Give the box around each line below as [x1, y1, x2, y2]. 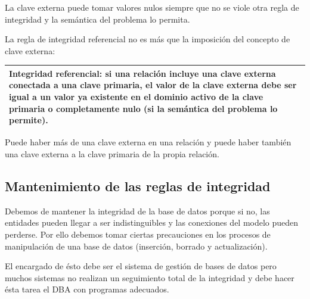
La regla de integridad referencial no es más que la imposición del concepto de [5, 33, 290, 45]
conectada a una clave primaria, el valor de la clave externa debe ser [9, 79, 297, 91]
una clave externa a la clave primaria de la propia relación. [5, 147, 219, 160]
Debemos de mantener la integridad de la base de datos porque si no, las [5, 204, 270, 217]
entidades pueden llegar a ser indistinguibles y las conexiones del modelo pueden [5, 216, 299, 229]
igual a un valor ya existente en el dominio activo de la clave [9, 91, 263, 103]
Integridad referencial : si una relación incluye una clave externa [9, 67, 276, 79]
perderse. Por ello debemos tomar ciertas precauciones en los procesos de [5, 228, 271, 240]
